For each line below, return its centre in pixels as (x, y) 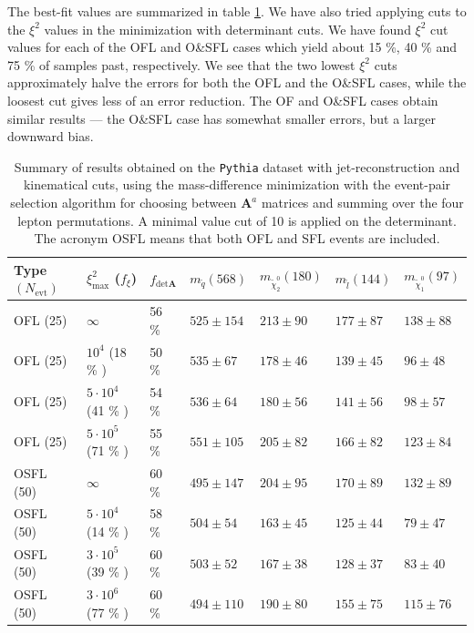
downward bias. (51, 136)
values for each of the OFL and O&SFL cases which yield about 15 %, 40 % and (232, 47)
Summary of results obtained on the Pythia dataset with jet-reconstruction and (237, 166)
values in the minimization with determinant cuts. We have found (227, 29)
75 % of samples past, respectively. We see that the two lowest (181, 64)
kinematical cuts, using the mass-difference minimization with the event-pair (237, 184)
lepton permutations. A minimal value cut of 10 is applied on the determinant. (237, 220)
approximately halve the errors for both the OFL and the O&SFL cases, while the (237, 82)
